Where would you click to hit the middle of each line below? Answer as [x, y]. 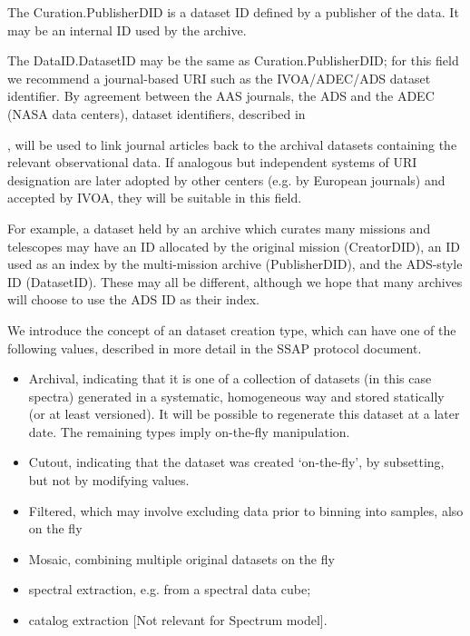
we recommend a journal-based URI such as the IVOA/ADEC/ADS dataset [219, 78]
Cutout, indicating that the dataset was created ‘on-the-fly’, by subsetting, [236, 462]
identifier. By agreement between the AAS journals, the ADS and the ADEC [221, 96]
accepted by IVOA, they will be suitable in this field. [155, 198]
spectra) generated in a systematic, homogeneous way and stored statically [236, 396]
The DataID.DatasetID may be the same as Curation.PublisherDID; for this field [233, 60]
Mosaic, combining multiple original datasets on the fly [181, 558]
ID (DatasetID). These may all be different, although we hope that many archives [235, 281]
